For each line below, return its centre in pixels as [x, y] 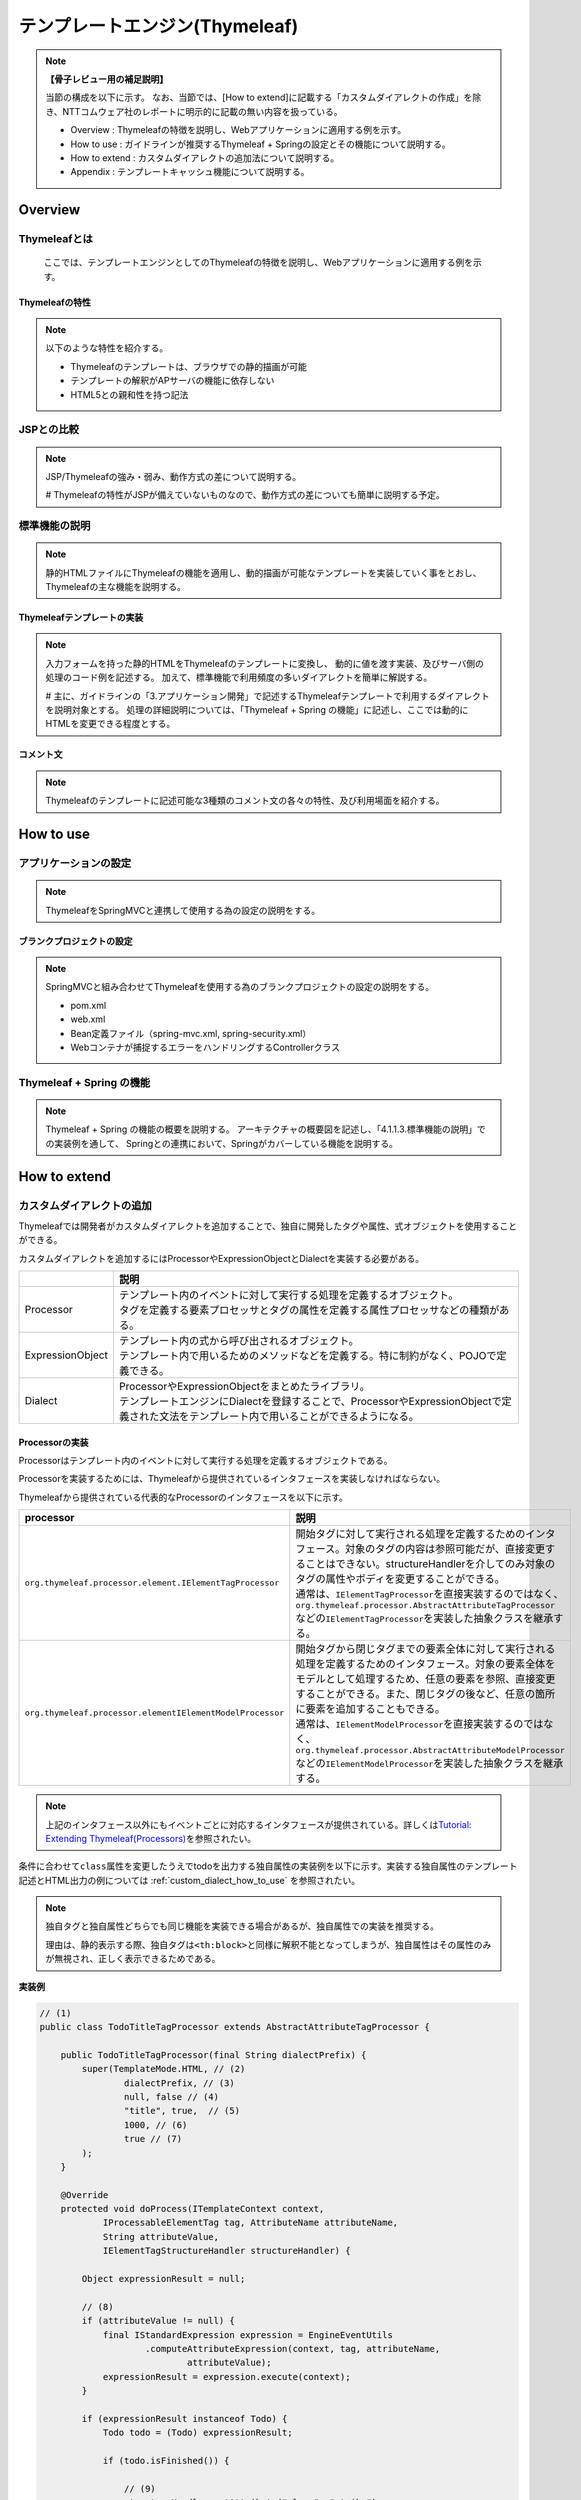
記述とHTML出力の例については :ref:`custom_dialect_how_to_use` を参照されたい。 [189, 1880]
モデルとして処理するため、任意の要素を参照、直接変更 [425, 1679]
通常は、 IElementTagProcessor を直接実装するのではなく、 [429, 1594]
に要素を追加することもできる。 [370, 1709]
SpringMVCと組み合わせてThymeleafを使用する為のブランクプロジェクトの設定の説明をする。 [240, 987]
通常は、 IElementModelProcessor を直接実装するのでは [419, 1724]
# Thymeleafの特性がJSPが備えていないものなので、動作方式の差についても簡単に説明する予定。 [245, 495]
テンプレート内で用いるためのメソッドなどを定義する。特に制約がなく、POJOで [307, 1355]
